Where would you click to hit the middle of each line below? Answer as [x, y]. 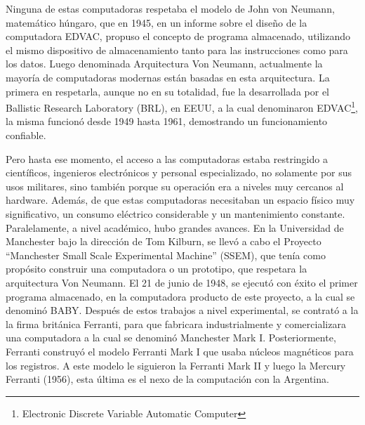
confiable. [26, 135]
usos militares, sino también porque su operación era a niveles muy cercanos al [175, 186]
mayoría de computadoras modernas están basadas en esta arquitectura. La [168, 77]
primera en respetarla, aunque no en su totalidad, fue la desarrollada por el [167, 91]
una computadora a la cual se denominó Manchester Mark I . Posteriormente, [171, 338]
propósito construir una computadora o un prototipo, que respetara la [157, 269]
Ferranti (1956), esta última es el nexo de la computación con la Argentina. [167, 379]
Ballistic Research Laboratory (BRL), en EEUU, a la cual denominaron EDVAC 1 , [182, 106]
